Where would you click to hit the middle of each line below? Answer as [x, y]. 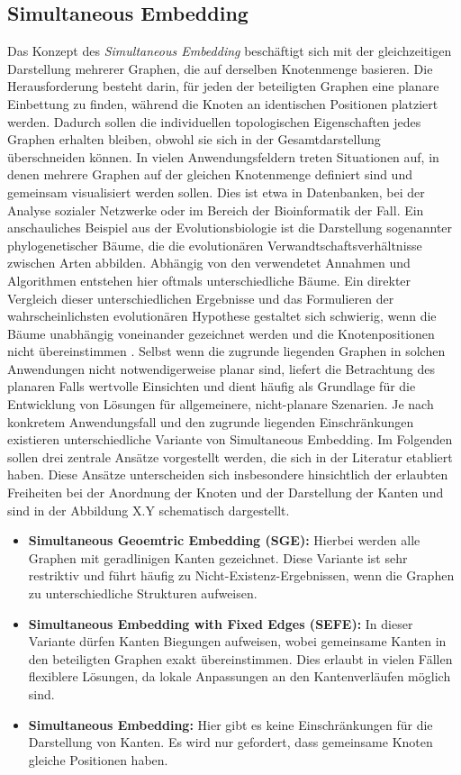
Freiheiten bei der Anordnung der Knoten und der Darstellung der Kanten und [226, 492]
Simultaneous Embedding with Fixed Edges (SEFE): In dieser [221, 623]
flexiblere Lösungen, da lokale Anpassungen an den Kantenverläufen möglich [240, 676]
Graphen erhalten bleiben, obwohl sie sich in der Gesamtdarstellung [194, 139]
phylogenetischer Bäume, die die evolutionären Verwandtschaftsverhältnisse [215, 245]
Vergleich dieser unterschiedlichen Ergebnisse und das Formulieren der [201, 298]
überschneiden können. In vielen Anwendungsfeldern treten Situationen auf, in [223, 156]
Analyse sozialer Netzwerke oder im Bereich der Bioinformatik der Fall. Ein [216, 210]
